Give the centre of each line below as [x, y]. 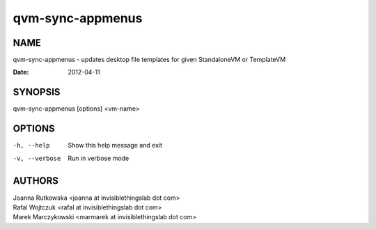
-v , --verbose [37, 158]
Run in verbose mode [99, 158]
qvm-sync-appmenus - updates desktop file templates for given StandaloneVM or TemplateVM [149, 60]
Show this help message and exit [115, 145]
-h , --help [31, 145]
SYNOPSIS [37, 92]
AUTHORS [36, 181]
